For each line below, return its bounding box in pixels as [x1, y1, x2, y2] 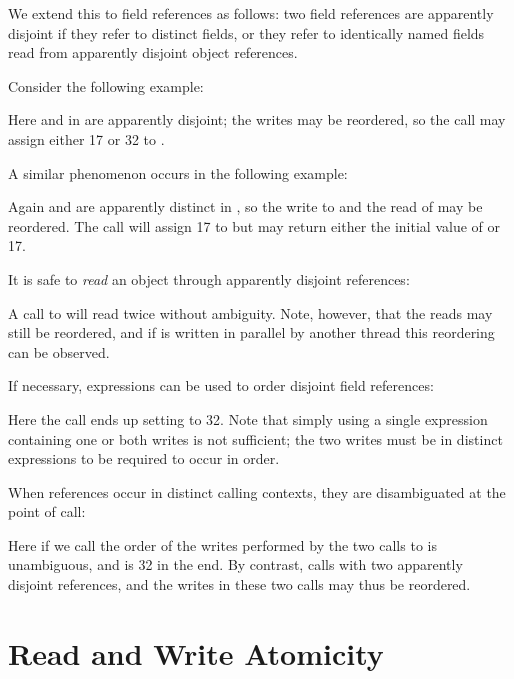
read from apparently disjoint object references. [8, 42, 298, 63]
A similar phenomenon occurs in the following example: [8, 162, 348, 183]
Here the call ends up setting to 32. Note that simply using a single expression [8, 408, 488, 429]
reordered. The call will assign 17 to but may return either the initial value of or [8, 215, 500, 236]
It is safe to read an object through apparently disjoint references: [8, 268, 410, 289]
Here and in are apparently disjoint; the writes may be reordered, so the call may [8, 109, 506, 130]
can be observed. [8, 341, 110, 362]
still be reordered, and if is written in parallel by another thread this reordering [8, 322, 495, 343]
